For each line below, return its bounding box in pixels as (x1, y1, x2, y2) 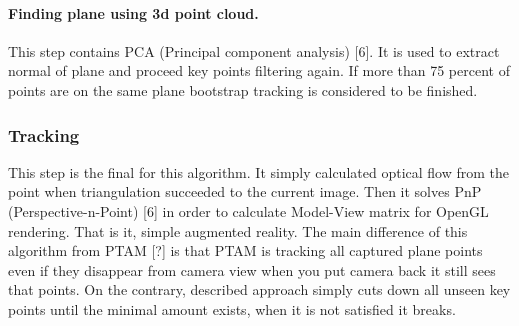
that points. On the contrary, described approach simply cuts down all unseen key (8, 279, 511, 300)
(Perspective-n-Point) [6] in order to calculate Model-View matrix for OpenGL (8, 200, 489, 221)
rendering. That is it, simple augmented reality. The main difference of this (8, 220, 468, 241)
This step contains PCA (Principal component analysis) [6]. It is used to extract (8, 40, 500, 61)
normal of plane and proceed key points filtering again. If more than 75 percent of (8, 60, 510, 81)
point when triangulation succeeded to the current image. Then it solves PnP (8, 181, 482, 202)
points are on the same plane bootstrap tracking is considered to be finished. (8, 79, 478, 100)
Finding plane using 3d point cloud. (8, 2, 259, 23)
